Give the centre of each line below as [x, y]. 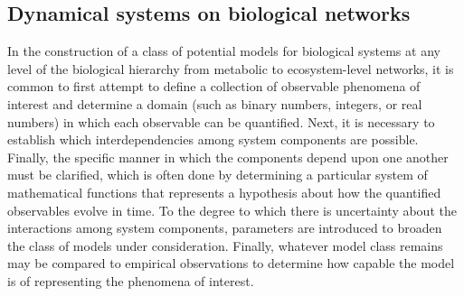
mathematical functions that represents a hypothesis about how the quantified [224, 192]
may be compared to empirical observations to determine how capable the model [231, 263]
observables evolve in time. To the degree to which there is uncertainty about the [232, 210]
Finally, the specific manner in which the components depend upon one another [228, 157]
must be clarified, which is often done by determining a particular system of [218, 175]
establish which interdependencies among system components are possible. [213, 139]
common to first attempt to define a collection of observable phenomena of [214, 86]
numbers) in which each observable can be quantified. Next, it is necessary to [221, 121]
